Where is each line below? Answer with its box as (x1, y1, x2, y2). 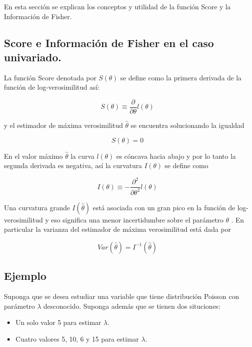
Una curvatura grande (4, 202, 70, 212)
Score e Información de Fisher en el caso (4, 35, 214, 50)
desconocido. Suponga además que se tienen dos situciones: (43, 300, 221, 311)
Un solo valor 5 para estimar (15, 317, 101, 327)
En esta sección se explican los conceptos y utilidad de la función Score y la (4, 1, 231, 11)
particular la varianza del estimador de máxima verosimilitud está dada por (4, 224, 231, 234)
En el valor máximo (4, 150, 63, 161)
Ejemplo (4, 268, 47, 283)
